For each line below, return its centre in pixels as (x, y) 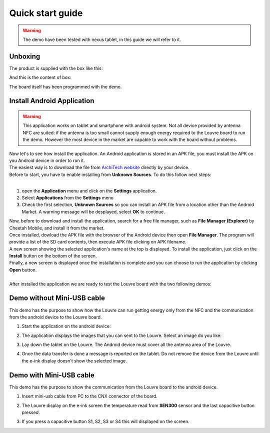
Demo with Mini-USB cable (52, 375)
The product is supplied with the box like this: (56, 68)
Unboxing (25, 56)
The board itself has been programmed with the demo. (65, 86)
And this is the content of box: (40, 77)
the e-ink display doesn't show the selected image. (74, 360)
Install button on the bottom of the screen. (53, 256)
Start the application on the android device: (66, 326)
